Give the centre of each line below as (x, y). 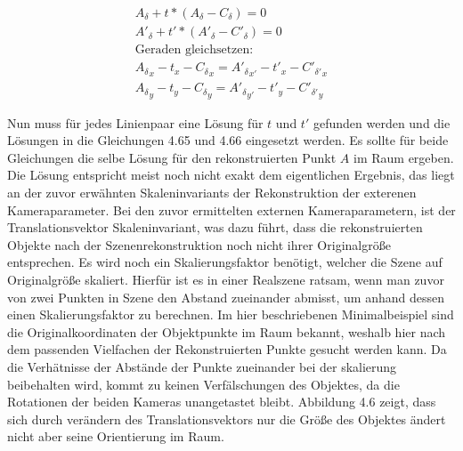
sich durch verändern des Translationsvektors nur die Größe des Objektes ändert (227, 419)
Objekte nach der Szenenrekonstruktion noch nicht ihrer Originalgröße (199, 244)
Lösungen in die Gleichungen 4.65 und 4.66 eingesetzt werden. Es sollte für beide (228, 140)
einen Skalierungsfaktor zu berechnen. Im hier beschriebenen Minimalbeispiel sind (231, 314)
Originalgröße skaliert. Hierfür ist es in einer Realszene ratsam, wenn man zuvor (226, 279)
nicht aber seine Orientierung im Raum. (116, 436)
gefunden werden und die (382, 122)
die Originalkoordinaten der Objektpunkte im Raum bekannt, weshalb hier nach (227, 331)
